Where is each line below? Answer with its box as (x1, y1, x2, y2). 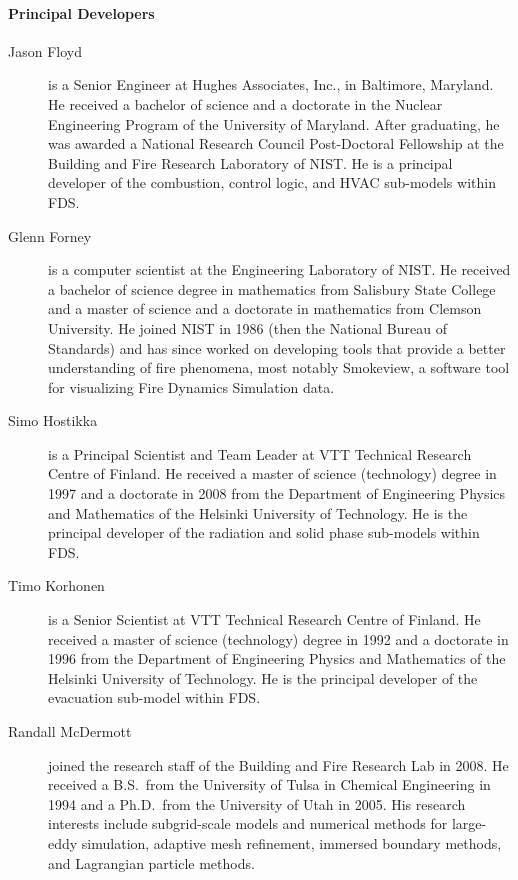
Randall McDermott (8, 721, 132, 742)
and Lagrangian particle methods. (48, 852, 255, 873)
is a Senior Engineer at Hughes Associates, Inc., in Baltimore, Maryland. (48, 74, 494, 95)
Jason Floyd (8, 40, 82, 61)
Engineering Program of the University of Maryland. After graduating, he (48, 113, 500, 134)
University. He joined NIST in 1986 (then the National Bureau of (48, 317, 447, 338)
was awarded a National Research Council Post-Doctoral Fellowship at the (48, 133, 504, 154)
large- (451, 813, 487, 834)
